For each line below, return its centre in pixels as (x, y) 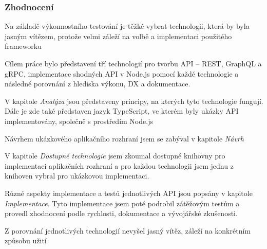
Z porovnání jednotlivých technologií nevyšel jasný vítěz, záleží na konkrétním (128, 230)
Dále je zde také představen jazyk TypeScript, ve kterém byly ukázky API (122, 111)
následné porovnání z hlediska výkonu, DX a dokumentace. (98, 84)
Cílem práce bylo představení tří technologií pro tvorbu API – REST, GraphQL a (133, 63)
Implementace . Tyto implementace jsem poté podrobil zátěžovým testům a (122, 203)
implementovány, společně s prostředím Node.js (79, 121)
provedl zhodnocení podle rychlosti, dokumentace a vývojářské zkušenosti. (121, 213)
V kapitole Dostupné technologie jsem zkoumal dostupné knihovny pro (115, 156)
